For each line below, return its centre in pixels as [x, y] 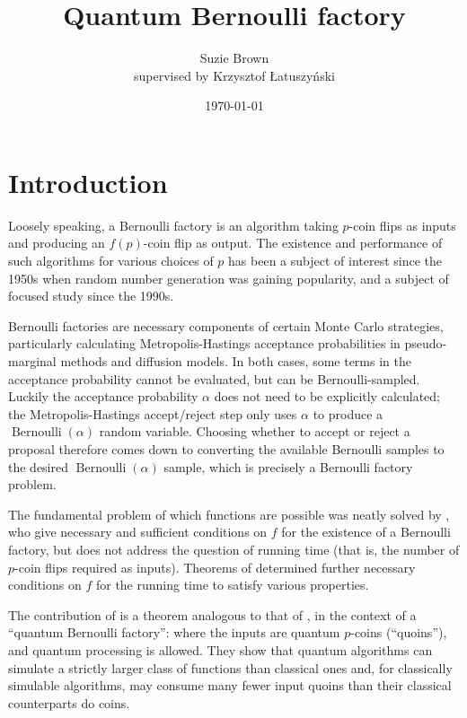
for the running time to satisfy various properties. [232, 585]
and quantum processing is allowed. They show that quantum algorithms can [220, 649]
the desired [39, 466]
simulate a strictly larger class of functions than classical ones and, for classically [230, 667]
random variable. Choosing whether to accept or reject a [255, 431]
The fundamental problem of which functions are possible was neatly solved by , [229, 514]
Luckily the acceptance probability [103, 396]
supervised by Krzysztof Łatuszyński [234, 75]
